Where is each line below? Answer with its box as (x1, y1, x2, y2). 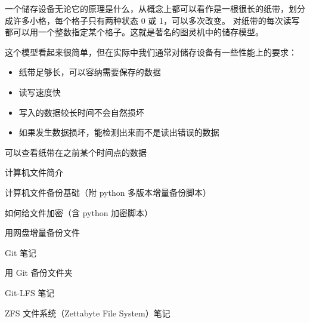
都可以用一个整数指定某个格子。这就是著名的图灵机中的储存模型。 (5, 26, 263, 38)
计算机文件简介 (5, 166, 63, 179)
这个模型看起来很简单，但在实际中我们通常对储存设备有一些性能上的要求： (5, 45, 297, 58)
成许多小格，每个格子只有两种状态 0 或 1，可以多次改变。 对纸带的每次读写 (5, 14, 300, 26)
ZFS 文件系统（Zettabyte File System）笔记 (5, 306, 170, 319)
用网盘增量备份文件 (5, 226, 80, 239)
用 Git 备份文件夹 (5, 266, 73, 279)
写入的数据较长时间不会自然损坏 (18, 106, 144, 118)
